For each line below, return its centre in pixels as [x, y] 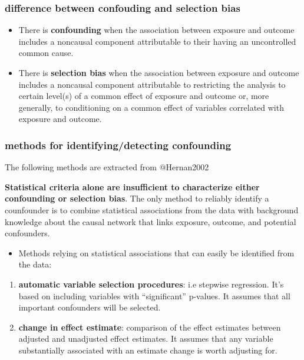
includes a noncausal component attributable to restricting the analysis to [152, 84]
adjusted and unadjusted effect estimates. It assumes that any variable [146, 338]
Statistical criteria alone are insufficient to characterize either [132, 186]
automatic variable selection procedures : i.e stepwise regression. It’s [151, 284]
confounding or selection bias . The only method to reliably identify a [137, 198]
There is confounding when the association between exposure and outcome [156, 30]
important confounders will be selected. [90, 307]
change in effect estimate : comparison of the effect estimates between [150, 327]
